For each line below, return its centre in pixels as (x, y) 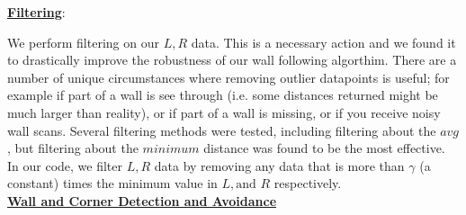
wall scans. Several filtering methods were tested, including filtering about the (222, 130)
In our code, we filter (65, 165)
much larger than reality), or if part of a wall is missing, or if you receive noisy (224, 112)
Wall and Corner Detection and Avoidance (142, 200)
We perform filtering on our (83, 42)
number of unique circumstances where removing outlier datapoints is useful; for (229, 77)
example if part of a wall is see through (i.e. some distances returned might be (223, 95)
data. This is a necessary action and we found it (323, 42)
